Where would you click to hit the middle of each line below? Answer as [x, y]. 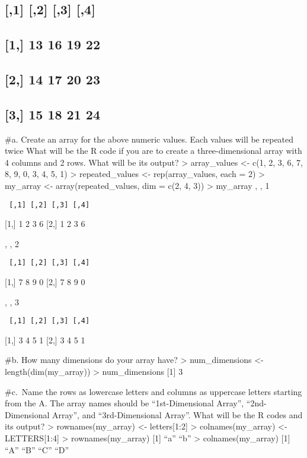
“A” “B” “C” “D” [37, 449]
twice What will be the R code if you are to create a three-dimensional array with [153, 151]
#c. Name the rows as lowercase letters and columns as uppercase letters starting [153, 391]
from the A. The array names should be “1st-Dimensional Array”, [124, 403]
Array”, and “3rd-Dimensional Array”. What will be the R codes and [177, 414]
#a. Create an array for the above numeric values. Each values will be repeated [149, 139]
